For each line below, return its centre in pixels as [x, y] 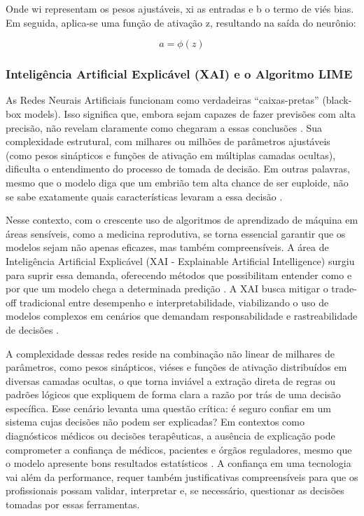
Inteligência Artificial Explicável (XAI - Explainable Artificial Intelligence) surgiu [180, 260]
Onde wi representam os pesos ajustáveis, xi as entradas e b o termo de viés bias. [180, 8]
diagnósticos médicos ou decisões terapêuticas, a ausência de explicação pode [170, 436]
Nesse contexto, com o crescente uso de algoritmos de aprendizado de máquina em [182, 220]
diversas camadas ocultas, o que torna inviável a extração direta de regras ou [171, 380]
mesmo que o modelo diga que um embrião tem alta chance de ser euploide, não [177, 182]
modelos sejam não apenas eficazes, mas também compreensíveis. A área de [167, 247]
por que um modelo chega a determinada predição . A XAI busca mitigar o [167, 288]
